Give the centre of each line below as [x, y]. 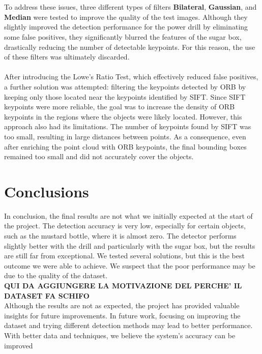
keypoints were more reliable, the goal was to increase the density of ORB [120, 107]
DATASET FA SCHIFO [47, 295]
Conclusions [47, 191]
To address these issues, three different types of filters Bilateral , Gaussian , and [130, 7]
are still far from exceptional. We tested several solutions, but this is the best [124, 256]
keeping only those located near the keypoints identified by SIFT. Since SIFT [125, 96]
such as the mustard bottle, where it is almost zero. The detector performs [120, 235]
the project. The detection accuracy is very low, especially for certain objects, [125, 226]
